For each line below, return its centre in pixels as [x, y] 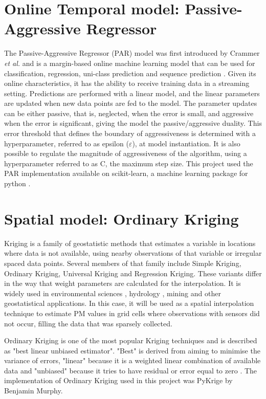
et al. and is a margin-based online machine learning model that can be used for [130, 63]
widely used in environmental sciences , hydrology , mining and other [113, 293]
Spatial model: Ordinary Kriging [121, 218]
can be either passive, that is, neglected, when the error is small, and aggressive [129, 113]
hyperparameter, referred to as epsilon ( [66, 143]
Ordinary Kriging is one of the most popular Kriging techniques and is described [131, 340]
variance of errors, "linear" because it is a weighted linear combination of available [132, 360]
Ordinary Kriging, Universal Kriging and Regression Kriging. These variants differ [133, 273]
